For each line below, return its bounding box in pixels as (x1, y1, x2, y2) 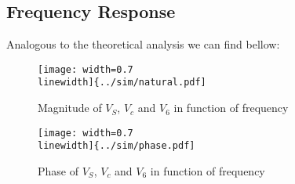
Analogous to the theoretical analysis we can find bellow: (6, 36, 280, 52)
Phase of (38, 163, 78, 179)
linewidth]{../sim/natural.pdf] (38, 77, 206, 88)
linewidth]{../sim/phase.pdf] (38, 140, 195, 152)
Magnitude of (38, 99, 102, 116)
